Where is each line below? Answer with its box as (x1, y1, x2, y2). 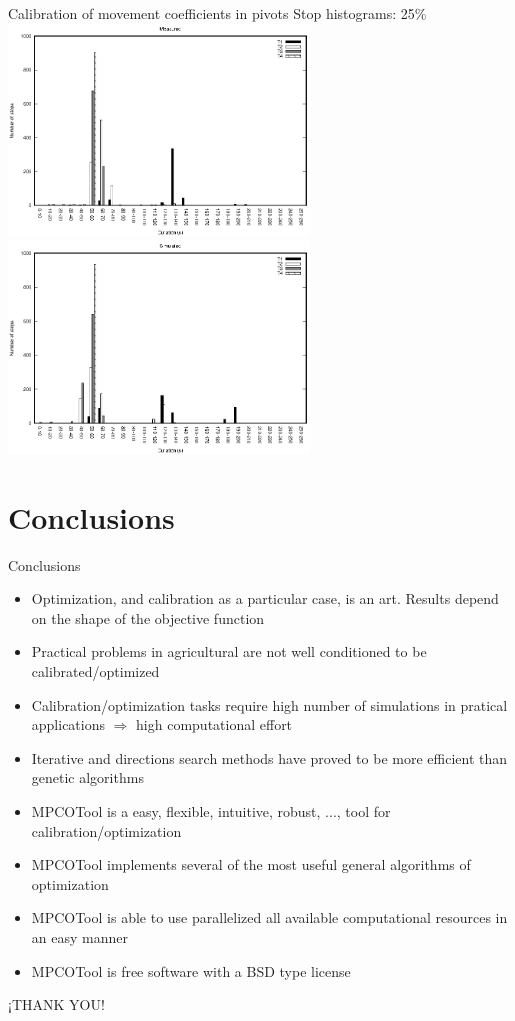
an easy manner (31, 926, 128, 947)
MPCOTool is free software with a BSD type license (31, 960, 351, 981)
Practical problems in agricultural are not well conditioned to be (31, 641, 427, 662)
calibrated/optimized (31, 661, 160, 681)
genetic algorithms (31, 767, 144, 788)
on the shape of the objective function (31, 607, 265, 628)
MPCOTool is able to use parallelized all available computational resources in (31, 907, 508, 928)
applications (31, 714, 106, 735)
